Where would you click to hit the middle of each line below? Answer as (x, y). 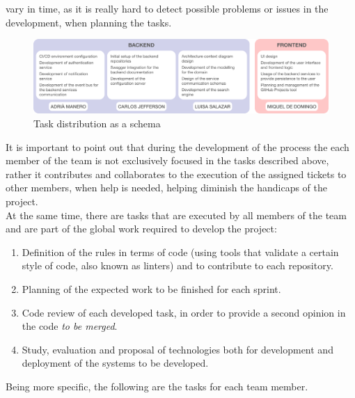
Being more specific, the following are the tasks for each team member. (157, 386)
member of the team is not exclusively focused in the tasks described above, (167, 160)
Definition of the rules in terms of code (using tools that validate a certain (180, 252)
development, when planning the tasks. (89, 22)
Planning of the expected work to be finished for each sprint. (151, 288)
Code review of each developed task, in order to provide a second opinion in (184, 312)
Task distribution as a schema (97, 124)
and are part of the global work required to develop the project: (141, 229)
